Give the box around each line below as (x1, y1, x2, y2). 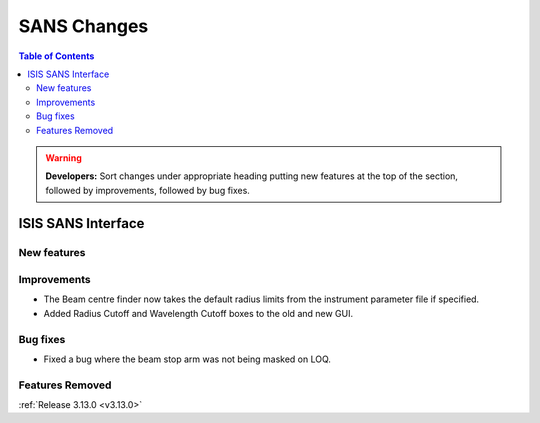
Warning (45, 151, 82, 164)
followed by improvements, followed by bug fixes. (45, 184, 250, 196)
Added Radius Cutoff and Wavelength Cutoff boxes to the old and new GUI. (43, 307, 354, 319)
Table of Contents (18, 50, 95, 62)
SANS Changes (18, 15, 149, 37)
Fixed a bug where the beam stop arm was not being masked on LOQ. (43, 353, 332, 365)
